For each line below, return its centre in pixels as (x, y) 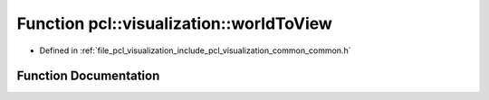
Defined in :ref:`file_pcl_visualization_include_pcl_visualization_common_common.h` (195, 50)
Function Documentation (88, 76)
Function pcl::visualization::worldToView (174, 23)
